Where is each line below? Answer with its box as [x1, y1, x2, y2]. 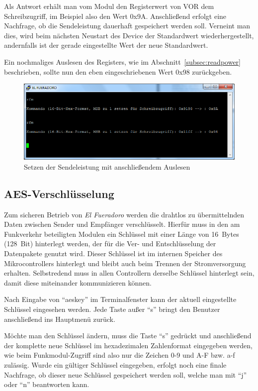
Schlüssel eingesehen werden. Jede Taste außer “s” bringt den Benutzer [4, 304, 220, 314]
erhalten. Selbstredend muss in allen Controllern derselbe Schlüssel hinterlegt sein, [4, 268, 255, 278]
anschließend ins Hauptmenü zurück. [4, 313, 115, 324]
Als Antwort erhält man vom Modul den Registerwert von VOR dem [4, 1, 214, 11]
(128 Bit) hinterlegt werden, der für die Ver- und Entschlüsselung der [4, 238, 216, 249]
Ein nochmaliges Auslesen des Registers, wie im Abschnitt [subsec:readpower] [4, 56, 241, 67]
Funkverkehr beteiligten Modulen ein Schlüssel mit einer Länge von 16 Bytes [4, 228, 239, 239]
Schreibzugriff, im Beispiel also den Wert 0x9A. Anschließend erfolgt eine [4, 10, 227, 21]
